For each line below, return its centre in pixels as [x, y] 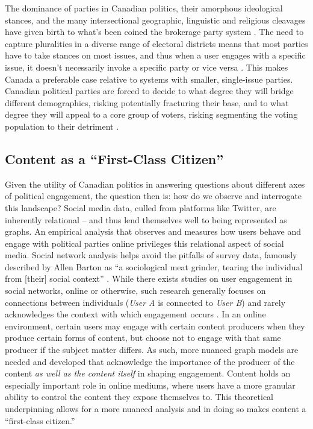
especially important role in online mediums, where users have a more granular [150, 385]
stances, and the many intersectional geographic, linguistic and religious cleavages [155, 20]
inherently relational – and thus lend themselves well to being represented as [146, 219]
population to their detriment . [62, 126]
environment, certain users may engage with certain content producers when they [155, 326]
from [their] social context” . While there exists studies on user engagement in [149, 278]
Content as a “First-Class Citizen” [114, 158]
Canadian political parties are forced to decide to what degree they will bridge [149, 91]
